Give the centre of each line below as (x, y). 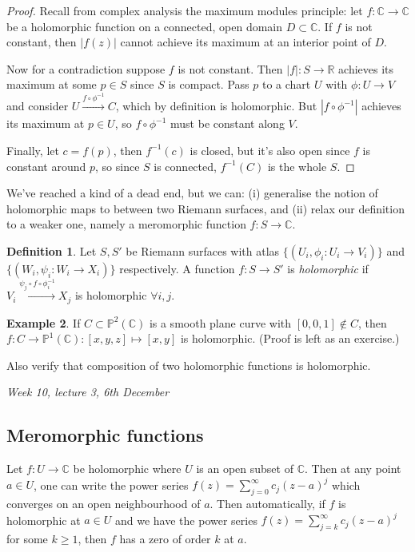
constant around (46, 166)
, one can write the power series (111, 484)
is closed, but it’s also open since (270, 150)
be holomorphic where (127, 469)
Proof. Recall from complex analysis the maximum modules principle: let (185, 10)
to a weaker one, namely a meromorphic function (126, 224)
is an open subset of (245, 469)
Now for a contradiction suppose (86, 68)
